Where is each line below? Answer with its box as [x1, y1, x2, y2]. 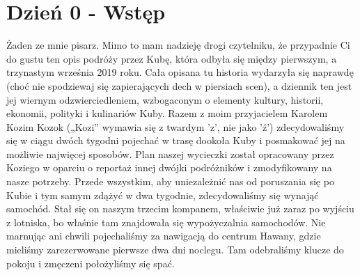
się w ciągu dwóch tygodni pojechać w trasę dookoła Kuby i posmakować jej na [6, 133, 345, 148]
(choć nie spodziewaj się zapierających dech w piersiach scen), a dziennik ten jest [6, 78, 352, 93]
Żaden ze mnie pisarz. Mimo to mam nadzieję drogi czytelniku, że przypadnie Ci [6, 38, 350, 52]
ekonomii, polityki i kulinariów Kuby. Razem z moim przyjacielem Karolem [6, 106, 328, 120]
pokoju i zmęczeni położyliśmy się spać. [6, 256, 175, 270]
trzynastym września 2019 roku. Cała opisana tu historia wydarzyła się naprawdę [6, 65, 354, 79]
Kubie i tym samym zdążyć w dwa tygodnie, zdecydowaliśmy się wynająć [6, 187, 319, 202]
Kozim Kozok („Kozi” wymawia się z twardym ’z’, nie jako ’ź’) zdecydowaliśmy [6, 119, 345, 134]
